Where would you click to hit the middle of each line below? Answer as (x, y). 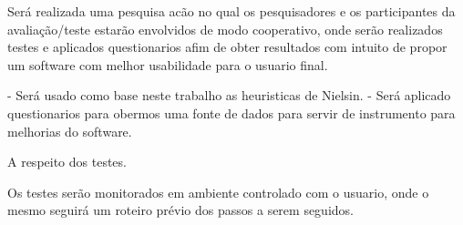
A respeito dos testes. (67, 162)
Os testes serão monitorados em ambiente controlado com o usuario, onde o (218, 192)
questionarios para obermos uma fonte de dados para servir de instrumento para (231, 112)
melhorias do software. (70, 131)
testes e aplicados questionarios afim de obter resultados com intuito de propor (227, 47)
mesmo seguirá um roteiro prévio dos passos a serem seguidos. (180, 210)
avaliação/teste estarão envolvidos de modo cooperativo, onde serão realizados (225, 29)
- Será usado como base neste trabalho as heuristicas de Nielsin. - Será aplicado (229, 95)
